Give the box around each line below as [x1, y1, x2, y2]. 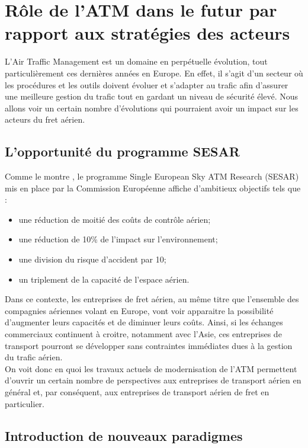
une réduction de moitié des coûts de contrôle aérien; [18, 213, 211, 225]
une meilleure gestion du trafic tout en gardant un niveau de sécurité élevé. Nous [5, 90, 299, 103]
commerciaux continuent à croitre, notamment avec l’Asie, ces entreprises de [5, 328, 282, 340]
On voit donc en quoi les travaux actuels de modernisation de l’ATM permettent [5, 362, 297, 375]
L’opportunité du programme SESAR [5, 142, 240, 161]
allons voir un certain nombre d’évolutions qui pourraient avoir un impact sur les [5, 101, 299, 114]
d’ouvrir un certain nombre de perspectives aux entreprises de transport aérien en [5, 374, 301, 386]
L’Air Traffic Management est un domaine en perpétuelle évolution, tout [5, 55, 268, 68]
